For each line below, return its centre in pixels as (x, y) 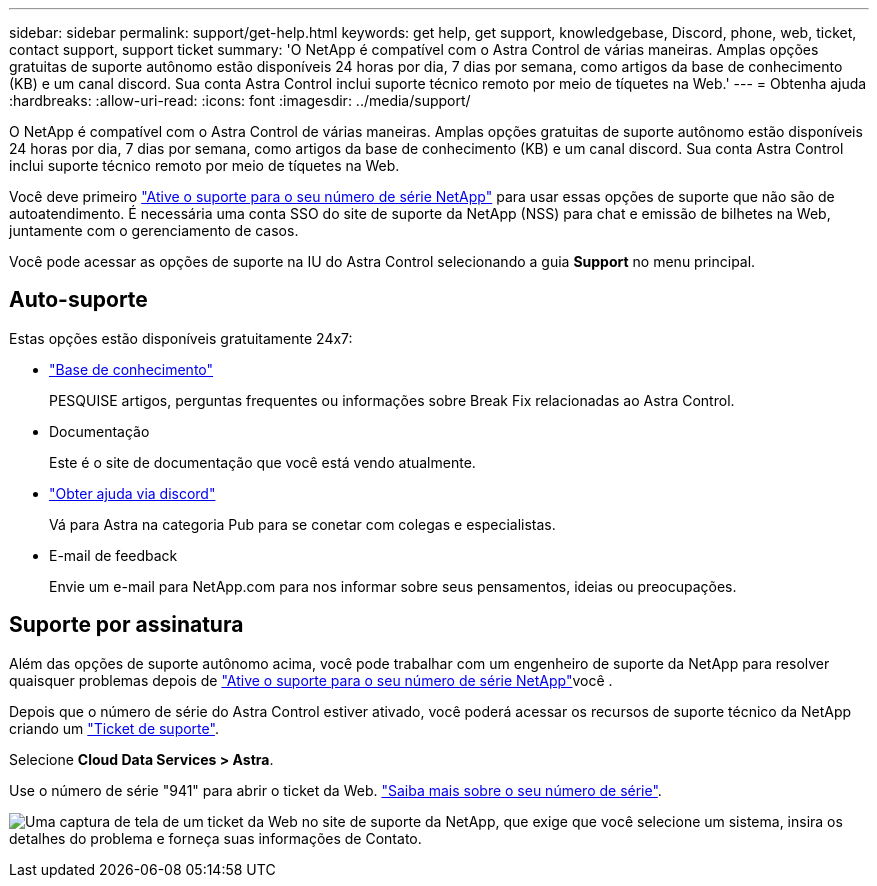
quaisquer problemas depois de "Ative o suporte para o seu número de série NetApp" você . (311, 680)
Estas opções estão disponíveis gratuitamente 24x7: (181, 338)
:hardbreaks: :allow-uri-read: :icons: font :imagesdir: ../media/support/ (240, 100)
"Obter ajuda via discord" (132, 493)
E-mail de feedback (113, 555)
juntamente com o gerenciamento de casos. (154, 230)
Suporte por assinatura (126, 625)
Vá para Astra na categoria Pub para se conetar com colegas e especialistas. (302, 524)
